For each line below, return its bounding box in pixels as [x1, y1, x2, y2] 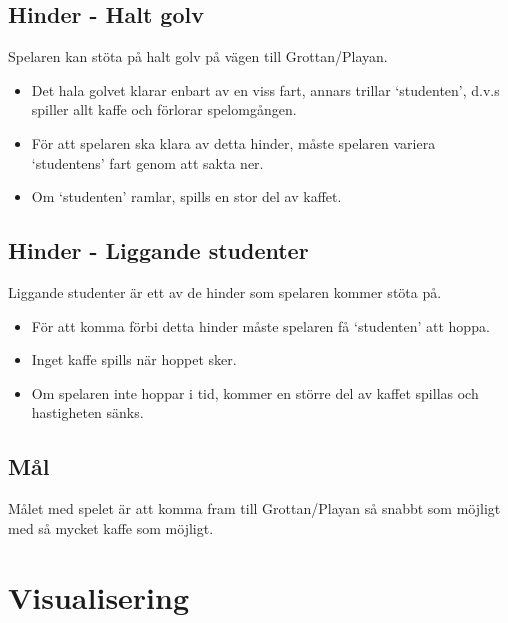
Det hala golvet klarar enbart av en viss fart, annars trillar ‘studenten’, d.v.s [31, 79, 500, 100]
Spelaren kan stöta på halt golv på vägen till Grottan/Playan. [8, 46, 388, 67]
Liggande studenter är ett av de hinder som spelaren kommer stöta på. [8, 281, 442, 302]
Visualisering [8, 576, 190, 617]
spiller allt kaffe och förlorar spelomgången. [31, 99, 297, 120]
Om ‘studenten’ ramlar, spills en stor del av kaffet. [31, 186, 342, 207]
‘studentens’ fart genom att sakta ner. [31, 152, 264, 173]
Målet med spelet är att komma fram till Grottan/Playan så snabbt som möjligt [8, 498, 501, 519]
